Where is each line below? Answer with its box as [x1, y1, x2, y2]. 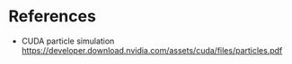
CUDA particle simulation [21, 36, 115, 46]
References [8, 6, 96, 27]
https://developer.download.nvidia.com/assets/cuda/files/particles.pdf [21, 44, 283, 55]
